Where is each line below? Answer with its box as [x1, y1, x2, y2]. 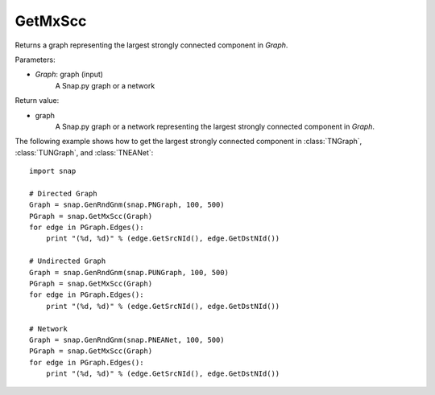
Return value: [14, 96, 60, 105]
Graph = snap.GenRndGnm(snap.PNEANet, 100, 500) [29, 335, 225, 344]
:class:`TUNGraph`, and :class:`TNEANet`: [14, 147, 154, 157]
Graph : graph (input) [35, 69, 104, 80]
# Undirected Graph [29, 257, 106, 265]
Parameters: [14, 55, 56, 64]
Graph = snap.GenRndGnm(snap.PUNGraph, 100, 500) [29, 268, 230, 277]
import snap [29, 167, 77, 176]
